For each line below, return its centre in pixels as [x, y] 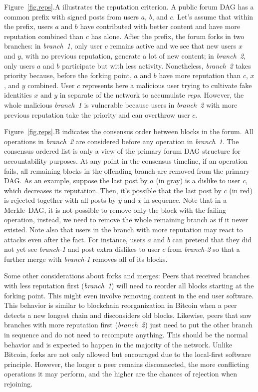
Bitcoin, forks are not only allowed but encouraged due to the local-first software [128, 354]
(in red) [241, 190]
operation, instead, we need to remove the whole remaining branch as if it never [126, 220]
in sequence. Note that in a [185, 200]
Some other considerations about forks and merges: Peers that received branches [127, 276]
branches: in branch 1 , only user [53, 46]
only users [19, 65]
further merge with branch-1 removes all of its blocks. [86, 259]
